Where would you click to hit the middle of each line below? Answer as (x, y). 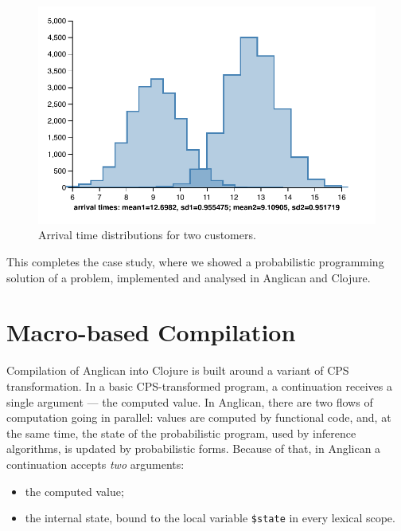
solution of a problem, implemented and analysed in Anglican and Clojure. (189, 277)
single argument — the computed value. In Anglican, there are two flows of (190, 401)
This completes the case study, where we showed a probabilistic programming (195, 262)
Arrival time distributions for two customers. (147, 235)
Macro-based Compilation (151, 332)
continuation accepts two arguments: (95, 464)
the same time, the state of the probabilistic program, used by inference (181, 433)
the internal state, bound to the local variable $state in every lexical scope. (210, 518)
